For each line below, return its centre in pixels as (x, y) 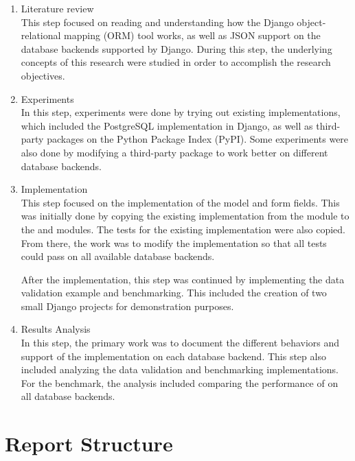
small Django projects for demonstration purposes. (127, 306)
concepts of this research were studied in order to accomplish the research (176, 62)
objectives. (43, 75)
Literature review (57, 8)
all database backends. (68, 396)
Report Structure (89, 444)
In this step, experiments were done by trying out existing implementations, (181, 112)
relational (41, 35)
